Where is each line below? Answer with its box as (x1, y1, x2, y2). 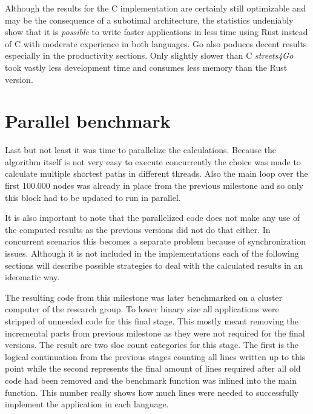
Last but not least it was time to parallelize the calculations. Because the (5, 143, 276, 156)
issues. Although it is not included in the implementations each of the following (5, 247, 299, 260)
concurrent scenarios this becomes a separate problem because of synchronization (5, 235, 306, 248)
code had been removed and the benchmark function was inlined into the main (5, 373, 297, 386)
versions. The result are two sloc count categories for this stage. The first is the (5, 338, 299, 351)
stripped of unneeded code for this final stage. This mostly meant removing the (5, 315, 299, 327)
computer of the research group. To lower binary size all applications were (5, 303, 279, 315)
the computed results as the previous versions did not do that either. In (5, 223, 271, 235)
